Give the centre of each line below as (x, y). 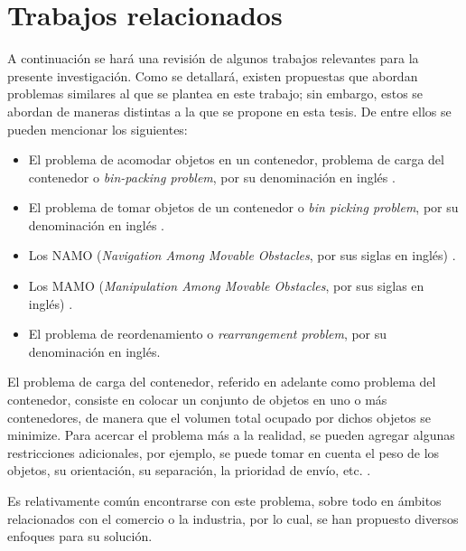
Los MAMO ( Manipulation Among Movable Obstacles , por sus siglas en (226, 286)
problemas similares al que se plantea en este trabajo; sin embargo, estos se (215, 93)
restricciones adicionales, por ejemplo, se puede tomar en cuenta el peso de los (224, 452)
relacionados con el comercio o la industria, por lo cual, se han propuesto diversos (233, 518)
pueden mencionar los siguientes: (98, 129)
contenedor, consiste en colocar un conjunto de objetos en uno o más (197, 400)
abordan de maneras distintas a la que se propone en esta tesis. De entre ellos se (229, 111)
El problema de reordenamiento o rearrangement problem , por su (208, 334)
